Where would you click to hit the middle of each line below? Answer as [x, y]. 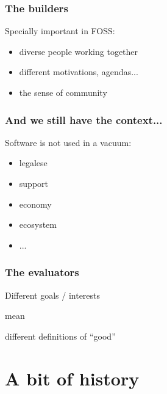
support [34, 183]
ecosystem [38, 224]
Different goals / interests [53, 295]
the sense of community [63, 92]
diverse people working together [79, 51]
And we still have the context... [84, 119]
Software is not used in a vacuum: [68, 142]
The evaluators [42, 272]
